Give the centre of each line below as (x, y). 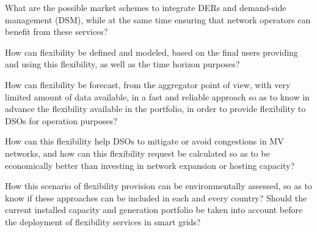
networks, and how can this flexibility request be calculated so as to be (137, 153)
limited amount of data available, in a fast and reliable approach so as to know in (157, 96)
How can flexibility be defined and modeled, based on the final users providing (151, 52)
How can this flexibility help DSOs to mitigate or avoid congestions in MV (144, 141)
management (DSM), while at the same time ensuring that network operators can (158, 19)
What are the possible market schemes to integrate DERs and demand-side (146, 7)
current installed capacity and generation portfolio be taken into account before (154, 210)
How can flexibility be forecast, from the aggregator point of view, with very (148, 84)
